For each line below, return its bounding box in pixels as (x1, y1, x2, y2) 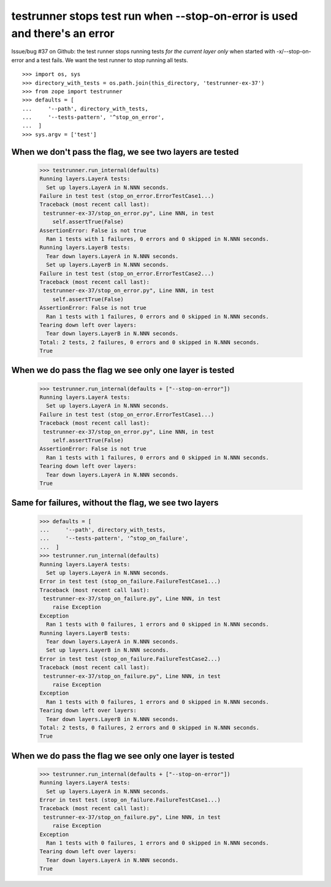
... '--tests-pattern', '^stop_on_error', (22, 114, 165, 121)
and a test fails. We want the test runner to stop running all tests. (25, 56, 188, 64)
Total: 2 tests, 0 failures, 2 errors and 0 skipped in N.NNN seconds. (39, 724, 260, 731)
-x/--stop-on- (276, 48, 311, 55)
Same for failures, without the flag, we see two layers (11, 498, 219, 508)
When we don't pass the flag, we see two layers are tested (11, 146, 239, 157)
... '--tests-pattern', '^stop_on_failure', (39, 535, 189, 542)
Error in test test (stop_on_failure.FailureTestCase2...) (39, 655, 221, 662)
